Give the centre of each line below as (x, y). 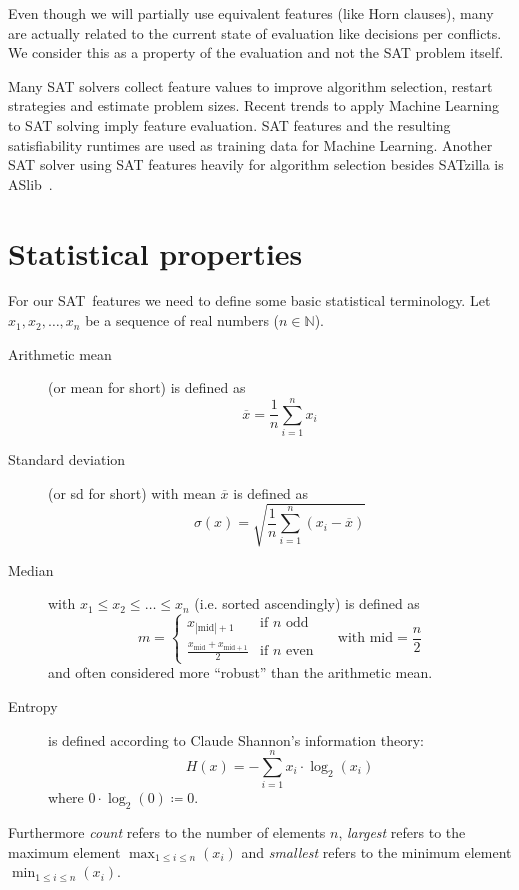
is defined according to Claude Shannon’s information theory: (236, 739)
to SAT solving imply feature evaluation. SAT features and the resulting (229, 124)
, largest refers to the (402, 832)
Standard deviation (67, 458)
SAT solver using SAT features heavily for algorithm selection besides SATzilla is (256, 164)
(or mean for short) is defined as (147, 387)
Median (31, 569)
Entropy (33, 706)
